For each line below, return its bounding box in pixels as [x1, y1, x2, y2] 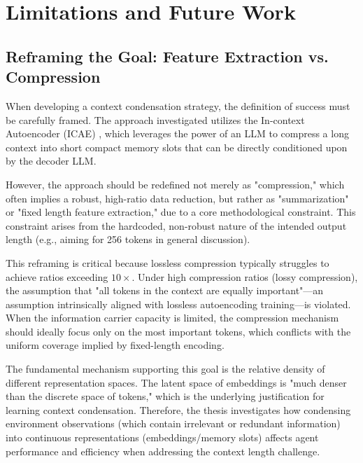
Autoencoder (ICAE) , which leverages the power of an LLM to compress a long [6, 126, 349, 141]
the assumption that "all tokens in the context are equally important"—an [6, 283, 324, 298]
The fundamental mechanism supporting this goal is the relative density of [6, 361, 325, 376]
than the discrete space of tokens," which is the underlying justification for [6, 389, 325, 403]
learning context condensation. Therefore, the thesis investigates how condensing [6, 402, 351, 417]
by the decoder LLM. [6, 153, 97, 168]
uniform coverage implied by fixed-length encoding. [6, 338, 225, 352]
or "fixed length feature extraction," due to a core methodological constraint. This [6, 205, 356, 219]
